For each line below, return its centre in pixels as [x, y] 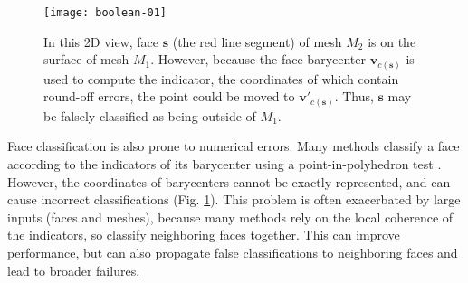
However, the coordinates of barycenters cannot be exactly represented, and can [229, 181]
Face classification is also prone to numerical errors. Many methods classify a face [234, 146]
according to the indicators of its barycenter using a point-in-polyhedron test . [224, 164]
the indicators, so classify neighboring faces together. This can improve [204, 235]
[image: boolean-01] [105, 13]
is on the [392, 41]
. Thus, [354, 96]
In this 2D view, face [101, 41]
